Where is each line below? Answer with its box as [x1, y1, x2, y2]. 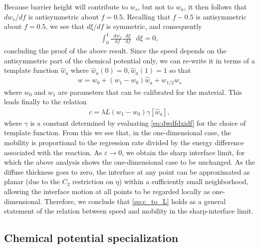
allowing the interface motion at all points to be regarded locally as [4, 186, 210, 196]
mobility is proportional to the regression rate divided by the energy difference [4, 137, 244, 147]
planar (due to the [4, 176, 60, 187]
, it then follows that [184, 1, 247, 11]
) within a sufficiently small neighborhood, [119, 176, 249, 187]
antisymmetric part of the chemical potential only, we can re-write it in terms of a [4, 55, 255, 65]
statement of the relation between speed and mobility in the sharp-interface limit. [4, 206, 254, 216]
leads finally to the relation [4, 96, 87, 107]
